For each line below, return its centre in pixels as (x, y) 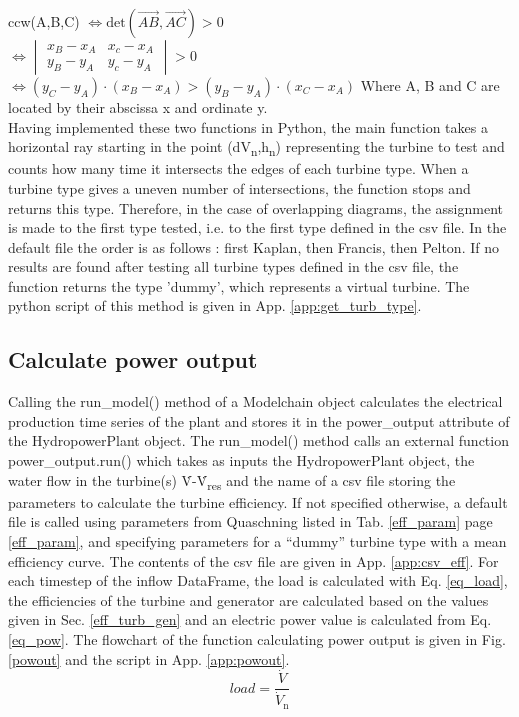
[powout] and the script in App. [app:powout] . (149, 658)
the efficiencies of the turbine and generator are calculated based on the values (248, 599)
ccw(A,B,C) (44, 21)
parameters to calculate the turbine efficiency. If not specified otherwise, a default (258, 501)
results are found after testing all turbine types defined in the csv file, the (233, 266)
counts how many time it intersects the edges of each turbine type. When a (238, 168)
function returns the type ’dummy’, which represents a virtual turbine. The (239, 285)
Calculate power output (133, 359)
